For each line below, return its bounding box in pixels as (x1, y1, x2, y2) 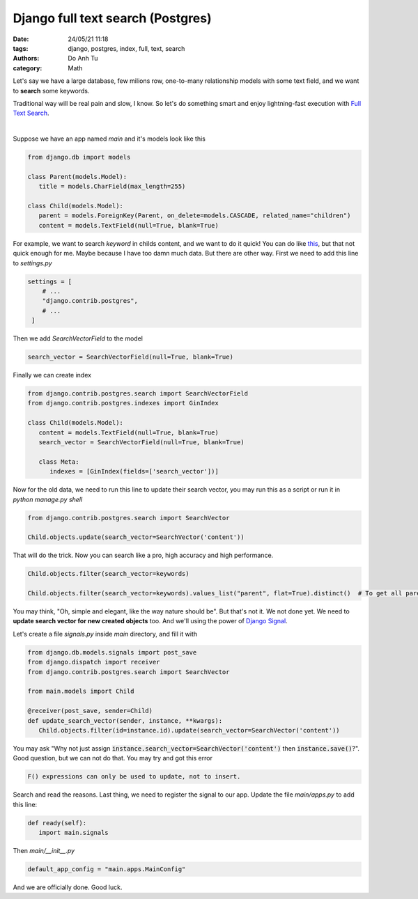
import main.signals (38, 829, 109, 837)
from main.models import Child (27, 687, 135, 696)
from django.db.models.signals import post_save (27, 648, 197, 656)
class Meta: (38, 458, 79, 466)
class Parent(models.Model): (27, 173, 127, 180)
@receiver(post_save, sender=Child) (27, 707, 153, 715)
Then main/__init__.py (13, 847, 75, 855)
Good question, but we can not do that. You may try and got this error (13, 754, 212, 763)
